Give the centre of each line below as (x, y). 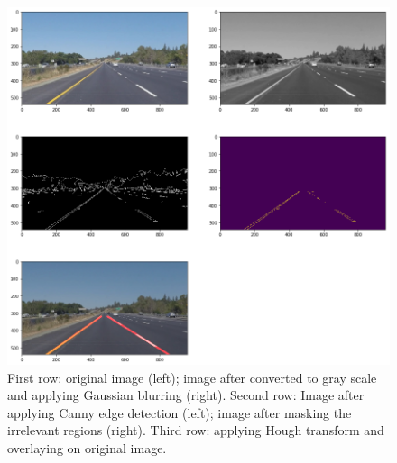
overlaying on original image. (87, 447)
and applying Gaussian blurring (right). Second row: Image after (186, 395)
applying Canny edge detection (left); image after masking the (180, 412)
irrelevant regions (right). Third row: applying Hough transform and (196, 430)
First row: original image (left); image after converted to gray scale (192, 377)
